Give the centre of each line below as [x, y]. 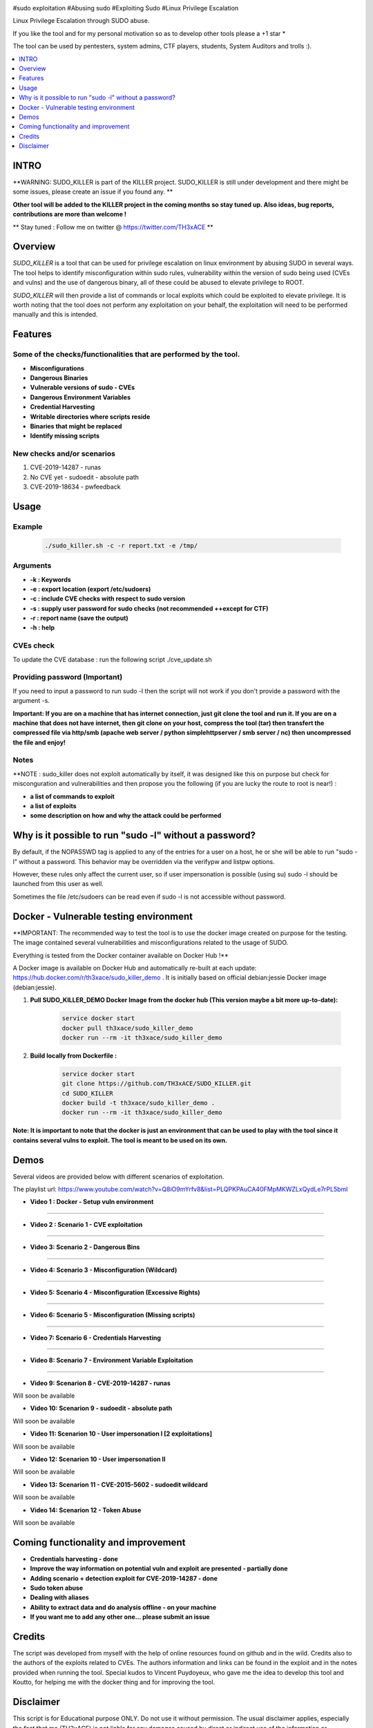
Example [28, 527]
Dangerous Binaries [59, 377]
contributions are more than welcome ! [70, 214]
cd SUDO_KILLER [87, 1093]
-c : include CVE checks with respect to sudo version [108, 599]
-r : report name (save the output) [79, 618]
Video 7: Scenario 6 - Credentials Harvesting [96, 1337]
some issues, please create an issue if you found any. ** [93, 192]
